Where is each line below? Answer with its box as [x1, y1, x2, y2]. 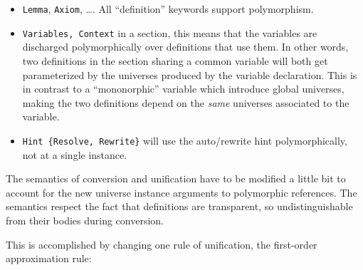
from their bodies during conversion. [6, 212, 164, 227]
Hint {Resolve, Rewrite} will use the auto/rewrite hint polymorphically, [22, 133, 347, 147]
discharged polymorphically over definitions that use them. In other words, [22, 39, 349, 54]
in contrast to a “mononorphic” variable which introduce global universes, [22, 81, 344, 96]
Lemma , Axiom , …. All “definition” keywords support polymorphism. [22, 1, 314, 16]
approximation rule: [6, 251, 92, 266]
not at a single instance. [22, 147, 127, 162]
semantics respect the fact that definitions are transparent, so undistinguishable [6, 199, 353, 214]
